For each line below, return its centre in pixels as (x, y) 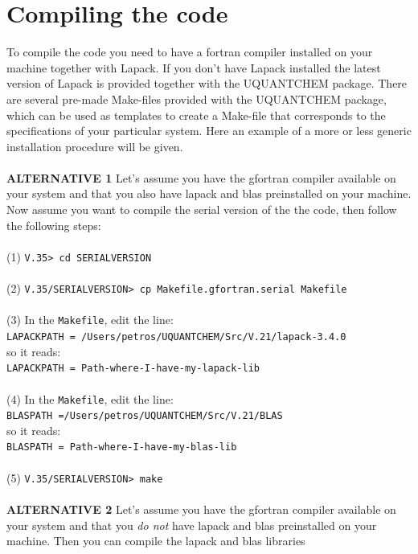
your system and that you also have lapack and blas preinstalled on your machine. (209, 193)
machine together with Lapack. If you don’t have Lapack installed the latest (194, 67)
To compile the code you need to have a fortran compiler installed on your (190, 52)
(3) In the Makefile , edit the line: (90, 320)
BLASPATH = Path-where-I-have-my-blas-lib (122, 447)
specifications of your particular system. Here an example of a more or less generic (209, 131)
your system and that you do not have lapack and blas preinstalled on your (192, 525)
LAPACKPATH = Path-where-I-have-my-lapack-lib (133, 369)
